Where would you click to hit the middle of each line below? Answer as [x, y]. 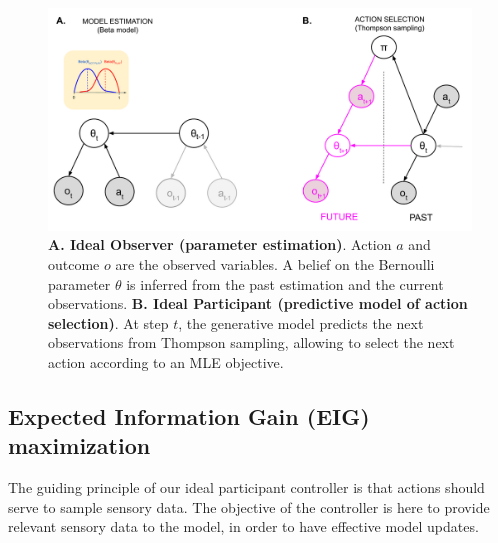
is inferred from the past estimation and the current [285, 283]
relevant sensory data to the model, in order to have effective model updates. [243, 526]
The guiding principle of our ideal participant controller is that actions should [246, 487]
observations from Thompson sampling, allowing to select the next [251, 342]
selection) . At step [108, 322]
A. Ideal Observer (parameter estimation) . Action [220, 244]
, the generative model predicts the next [301, 322]
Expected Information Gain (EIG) [189, 415]
